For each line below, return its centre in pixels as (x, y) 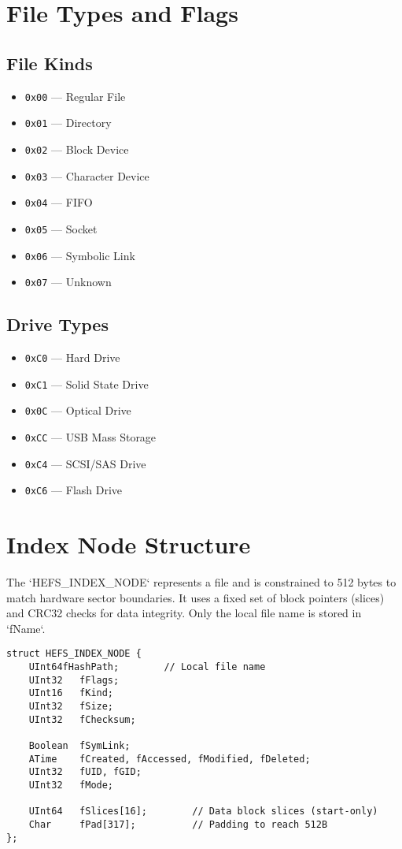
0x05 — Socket (61, 228)
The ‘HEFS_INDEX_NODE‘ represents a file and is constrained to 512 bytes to (201, 582)
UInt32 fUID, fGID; (85, 772)
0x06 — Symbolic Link (80, 255)
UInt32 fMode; (71, 786)
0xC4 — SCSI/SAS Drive (85, 463)
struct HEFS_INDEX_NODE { (74, 654)
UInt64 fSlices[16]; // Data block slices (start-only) (203, 812)
